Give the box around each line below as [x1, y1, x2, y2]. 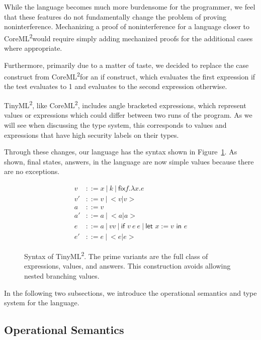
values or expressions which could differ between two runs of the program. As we [4, 110, 252, 120]
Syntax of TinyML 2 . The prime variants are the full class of [24, 249, 208, 261]
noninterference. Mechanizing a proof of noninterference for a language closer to [4, 21, 250, 32]
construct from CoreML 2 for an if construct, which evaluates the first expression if [4, 70, 255, 81]
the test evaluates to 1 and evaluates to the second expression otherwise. [4, 81, 227, 92]
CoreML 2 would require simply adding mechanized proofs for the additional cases [4, 31, 253, 43]
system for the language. [4, 297, 79, 308]
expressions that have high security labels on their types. [4, 129, 179, 140]
